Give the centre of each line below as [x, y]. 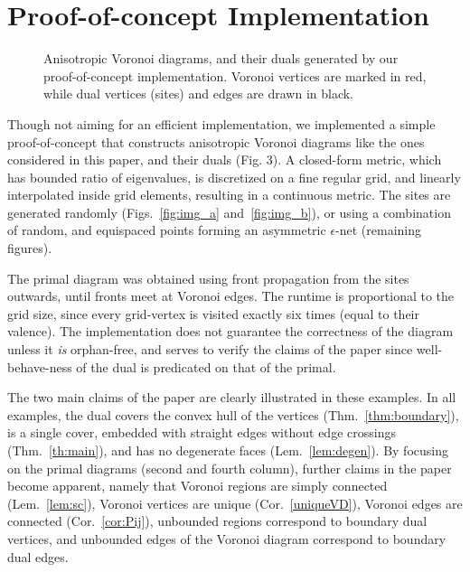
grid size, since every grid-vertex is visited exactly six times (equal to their [213, 313]
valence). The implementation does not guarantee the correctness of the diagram [230, 331]
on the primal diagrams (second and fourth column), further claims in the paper [230, 468]
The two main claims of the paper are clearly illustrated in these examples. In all [232, 397]
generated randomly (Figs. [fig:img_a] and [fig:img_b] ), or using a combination [229, 212]
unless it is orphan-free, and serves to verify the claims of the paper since [210, 349]
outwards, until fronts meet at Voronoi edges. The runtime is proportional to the [231, 296]
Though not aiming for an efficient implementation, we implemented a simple [221, 123]
